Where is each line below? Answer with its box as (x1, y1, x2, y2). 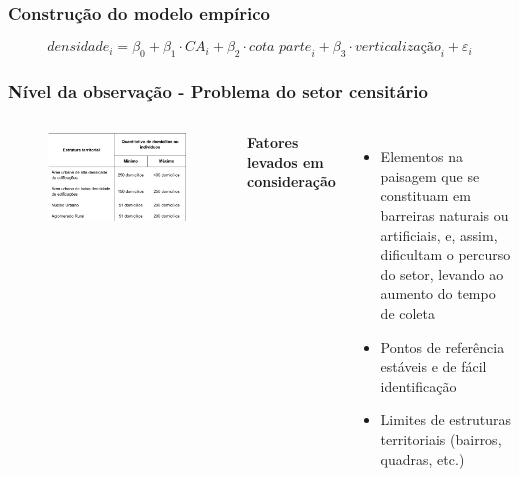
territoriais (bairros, (380, 428, 502, 449)
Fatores (247, 132, 299, 153)
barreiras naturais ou (380, 205, 509, 226)
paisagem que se (380, 165, 480, 186)
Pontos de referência (380, 336, 505, 357)
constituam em (380, 185, 471, 206)
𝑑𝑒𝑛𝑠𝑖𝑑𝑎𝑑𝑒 (47, 40, 110, 55)
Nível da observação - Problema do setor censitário (8, 78, 428, 103)
